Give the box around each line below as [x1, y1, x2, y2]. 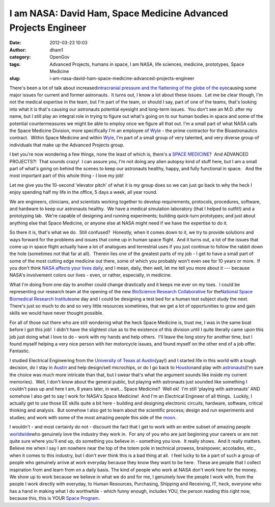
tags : [9, 61, 21, 67]
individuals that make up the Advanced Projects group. [9, 142, 125, 148]
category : [9, 54, 31, 60]
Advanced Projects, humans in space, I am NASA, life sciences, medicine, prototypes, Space [49, 61, 244, 67]
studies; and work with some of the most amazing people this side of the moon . [9, 414, 177, 420]
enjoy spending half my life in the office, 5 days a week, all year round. [9, 189, 158, 195]
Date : [9, 40, 21, 46]
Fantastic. [9, 348, 30, 354]
